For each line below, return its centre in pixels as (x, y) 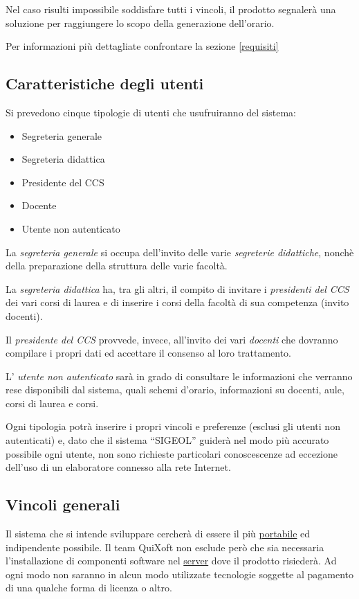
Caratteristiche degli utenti (105, 83)
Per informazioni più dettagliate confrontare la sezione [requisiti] (142, 46)
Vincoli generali (63, 504)
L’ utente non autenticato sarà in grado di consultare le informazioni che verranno (179, 376)
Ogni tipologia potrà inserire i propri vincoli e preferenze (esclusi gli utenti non (173, 426)
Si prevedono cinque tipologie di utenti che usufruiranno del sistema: (151, 112)
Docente (39, 205)
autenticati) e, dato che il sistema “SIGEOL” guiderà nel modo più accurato (167, 440)
